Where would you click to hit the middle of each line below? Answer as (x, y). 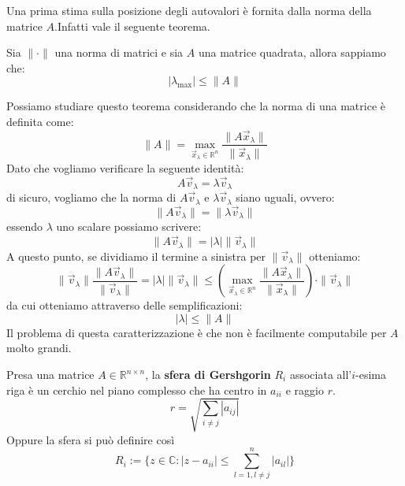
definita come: (40, 121)
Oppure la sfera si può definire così (91, 439)
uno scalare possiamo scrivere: (129, 226)
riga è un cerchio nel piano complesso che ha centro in (137, 390)
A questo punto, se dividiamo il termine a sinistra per (136, 256)
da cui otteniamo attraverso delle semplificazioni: (124, 305)
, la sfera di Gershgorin (208, 375)
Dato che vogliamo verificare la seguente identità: (125, 167)
